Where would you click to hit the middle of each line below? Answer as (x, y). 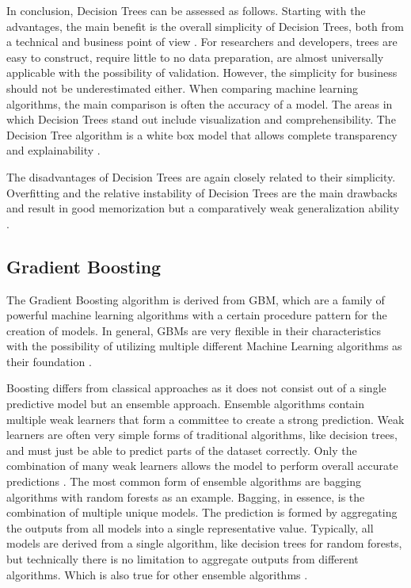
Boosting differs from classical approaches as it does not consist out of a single (196, 388)
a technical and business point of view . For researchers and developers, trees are (202, 42)
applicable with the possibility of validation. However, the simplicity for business (202, 73)
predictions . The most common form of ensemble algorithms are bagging (184, 481)
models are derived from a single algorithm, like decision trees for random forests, (204, 543)
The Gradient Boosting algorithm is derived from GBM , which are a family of (196, 299)
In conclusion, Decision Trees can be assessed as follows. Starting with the (186, 10)
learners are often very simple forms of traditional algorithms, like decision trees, (202, 435)
